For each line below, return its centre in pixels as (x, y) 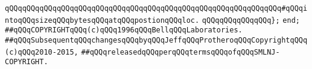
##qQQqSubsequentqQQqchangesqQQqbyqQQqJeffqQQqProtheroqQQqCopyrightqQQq (156, 40)
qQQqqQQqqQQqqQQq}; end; (251, 20)
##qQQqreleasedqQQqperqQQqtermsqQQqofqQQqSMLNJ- (180, 52)
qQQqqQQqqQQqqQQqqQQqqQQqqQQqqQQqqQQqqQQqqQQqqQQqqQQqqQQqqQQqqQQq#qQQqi (156, 8)
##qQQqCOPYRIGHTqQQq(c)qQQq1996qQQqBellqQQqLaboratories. (124, 30)
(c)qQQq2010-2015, (42, 52)
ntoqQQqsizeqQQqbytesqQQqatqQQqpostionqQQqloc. (102, 20)
